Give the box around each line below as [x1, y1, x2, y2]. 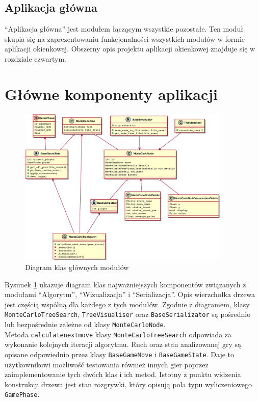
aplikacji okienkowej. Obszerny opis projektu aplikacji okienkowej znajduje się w [5, 43, 255, 54]
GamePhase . [5, 389, 40, 399]
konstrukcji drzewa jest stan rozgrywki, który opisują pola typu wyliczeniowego [5, 379, 252, 389]
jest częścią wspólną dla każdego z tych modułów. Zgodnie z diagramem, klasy [5, 299, 250, 309]
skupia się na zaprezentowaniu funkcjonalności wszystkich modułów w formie [5, 33, 245, 44]
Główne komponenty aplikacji [5, 83, 218, 104]
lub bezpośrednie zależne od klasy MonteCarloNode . [5, 319, 166, 329]
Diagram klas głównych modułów [25, 261, 129, 272]
